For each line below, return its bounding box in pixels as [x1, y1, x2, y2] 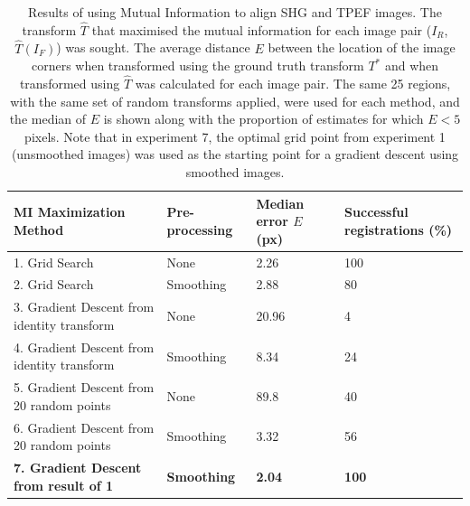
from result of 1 [14, 475, 114, 494]
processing [166, 220, 233, 239]
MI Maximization [14, 202, 126, 221]
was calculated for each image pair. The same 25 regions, [135, 74, 451, 93]
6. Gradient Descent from [14, 417, 155, 436]
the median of [9, 109, 87, 128]
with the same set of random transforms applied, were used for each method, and [10, 91, 460, 110]
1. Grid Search [14, 252, 94, 271]
